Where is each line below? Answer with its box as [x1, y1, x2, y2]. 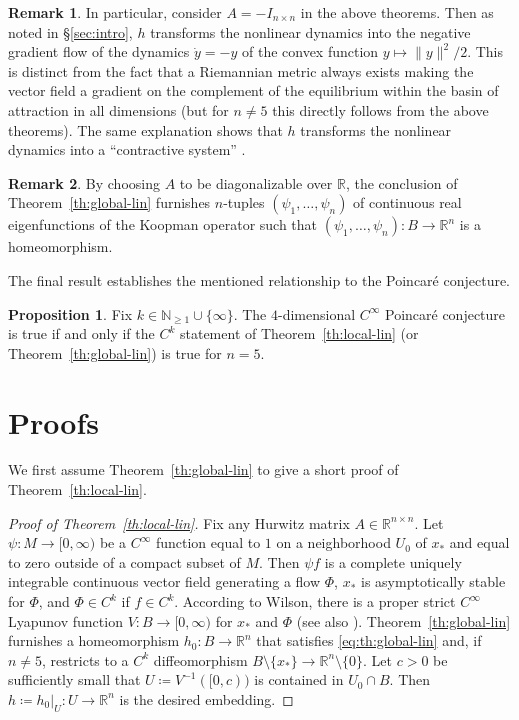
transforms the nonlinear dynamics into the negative [150, 21, 471, 42]
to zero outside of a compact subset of [8, 551, 241, 572]
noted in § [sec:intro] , [8, 21, 133, 42]
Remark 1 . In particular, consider [8, 2, 222, 22]
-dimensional [277, 303, 356, 324]
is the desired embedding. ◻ [119, 688, 294, 709]
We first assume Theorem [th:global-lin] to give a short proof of [8, 459, 399, 480]
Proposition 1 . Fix [8, 303, 133, 324]
